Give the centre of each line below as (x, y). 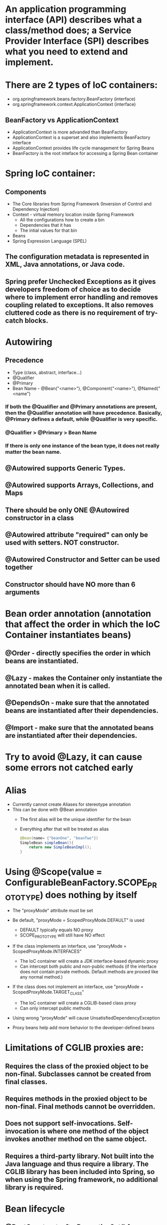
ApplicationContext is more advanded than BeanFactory (70, 132)
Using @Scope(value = (54, 872)
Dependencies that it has (45, 225)
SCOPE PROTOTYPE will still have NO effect (62, 936)
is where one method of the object (94, 1131)
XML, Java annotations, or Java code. (65, 265)
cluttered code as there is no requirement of (75, 312)
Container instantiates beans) (68, 635)
